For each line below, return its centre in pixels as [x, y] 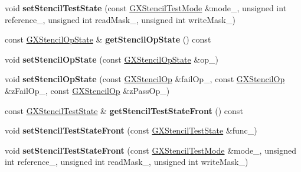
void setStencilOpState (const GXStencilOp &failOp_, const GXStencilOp [145, 79]
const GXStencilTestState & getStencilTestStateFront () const [124, 110]
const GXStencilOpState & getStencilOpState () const [108, 39]
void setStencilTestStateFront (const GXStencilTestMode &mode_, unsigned [150, 150]
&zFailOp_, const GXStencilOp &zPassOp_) [87, 90]
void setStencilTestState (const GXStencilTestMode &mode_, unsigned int [146, 8]
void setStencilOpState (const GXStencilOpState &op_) [112, 59]
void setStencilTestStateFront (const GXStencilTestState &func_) [131, 130]
